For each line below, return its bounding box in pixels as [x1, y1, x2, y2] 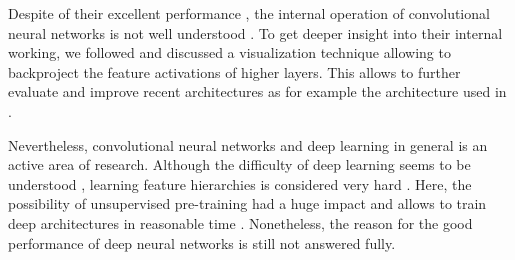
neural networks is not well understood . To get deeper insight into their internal [8, 22, 503, 43]
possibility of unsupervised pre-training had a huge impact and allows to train [8, 193, 487, 214]
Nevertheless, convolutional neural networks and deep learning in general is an [8, 134, 488, 155]
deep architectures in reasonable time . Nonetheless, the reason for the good [8, 212, 473, 233]
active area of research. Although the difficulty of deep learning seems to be [8, 154, 471, 175]
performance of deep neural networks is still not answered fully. [8, 232, 396, 253]
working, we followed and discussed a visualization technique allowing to [8, 42, 451, 63]
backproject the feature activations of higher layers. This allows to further [8, 61, 461, 82]
